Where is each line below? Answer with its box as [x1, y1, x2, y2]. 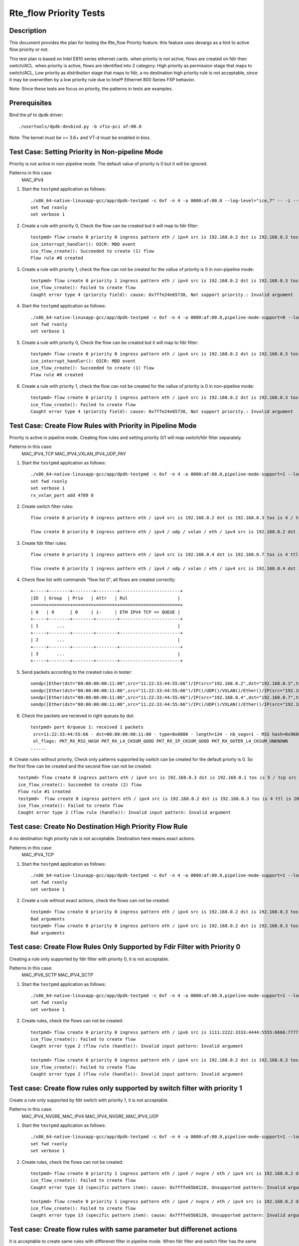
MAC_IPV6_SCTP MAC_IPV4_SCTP [21, 972, 93, 978]
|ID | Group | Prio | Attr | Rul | [30, 595, 180, 601]
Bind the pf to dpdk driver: [9, 112, 63, 118]
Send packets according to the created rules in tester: [21, 669, 132, 675]
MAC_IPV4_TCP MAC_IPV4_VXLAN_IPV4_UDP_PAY [21, 451, 127, 457]
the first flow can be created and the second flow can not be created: [9, 763, 152, 770]
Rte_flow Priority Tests [9, 7, 105, 18]
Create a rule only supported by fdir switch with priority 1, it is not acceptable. [9, 1097, 169, 1103]
